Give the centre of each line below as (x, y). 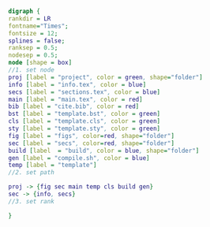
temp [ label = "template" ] (52, 166)
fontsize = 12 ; (33, 33)
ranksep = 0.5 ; (33, 48)
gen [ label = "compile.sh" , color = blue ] (79, 158)
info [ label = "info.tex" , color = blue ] (77, 84)
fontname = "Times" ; (38, 26)
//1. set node (32, 70)
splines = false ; (37, 41)
